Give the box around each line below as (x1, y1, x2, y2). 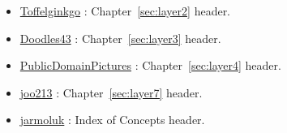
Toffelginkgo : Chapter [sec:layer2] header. (19, 2, 231, 19)
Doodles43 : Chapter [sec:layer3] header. (19, 29, 221, 46)
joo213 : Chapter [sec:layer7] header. (19, 84, 203, 101)
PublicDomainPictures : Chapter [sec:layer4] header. (19, 57, 281, 74)
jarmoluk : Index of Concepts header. (19, 111, 205, 128)
